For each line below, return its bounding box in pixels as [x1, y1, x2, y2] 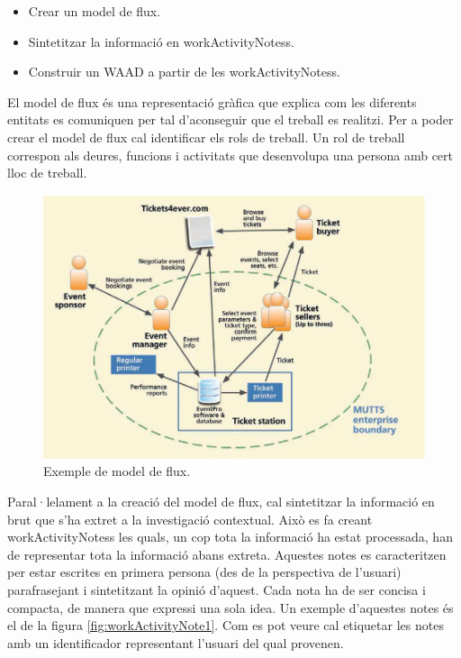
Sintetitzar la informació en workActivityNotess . [28, 32, 294, 50]
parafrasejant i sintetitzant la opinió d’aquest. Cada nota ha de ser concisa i [7, 580, 426, 599]
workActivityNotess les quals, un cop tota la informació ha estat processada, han [7, 527, 453, 546]
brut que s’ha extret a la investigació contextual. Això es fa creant [7, 509, 373, 528]
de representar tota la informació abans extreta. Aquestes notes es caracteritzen [7, 544, 447, 563]
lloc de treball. [7, 163, 87, 182]
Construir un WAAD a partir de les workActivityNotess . [28, 62, 340, 81]
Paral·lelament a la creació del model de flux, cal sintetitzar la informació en [7, 491, 435, 510]
